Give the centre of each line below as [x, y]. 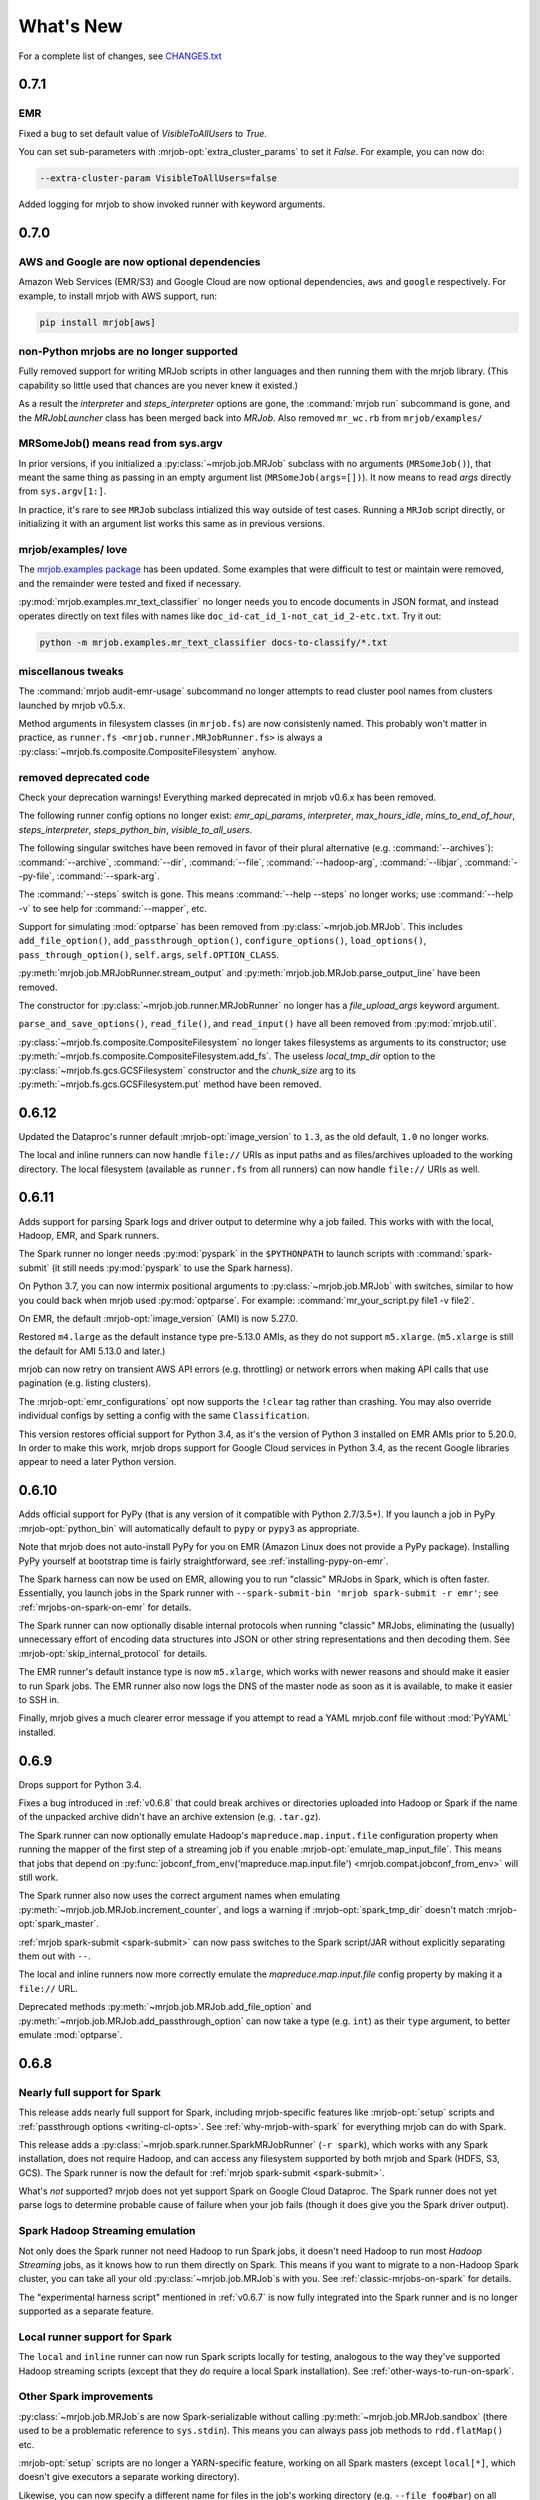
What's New [71, 26]
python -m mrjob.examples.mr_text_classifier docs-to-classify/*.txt [213, 642]
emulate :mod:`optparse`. [70, 2034]
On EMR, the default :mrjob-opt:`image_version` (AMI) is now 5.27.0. [158, 1318]
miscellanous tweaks [71, 671]
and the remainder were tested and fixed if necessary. [130, 583]
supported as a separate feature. [86, 2311]
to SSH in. [39, 1700]
